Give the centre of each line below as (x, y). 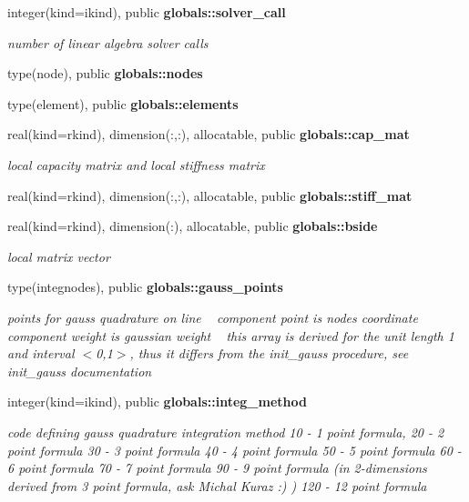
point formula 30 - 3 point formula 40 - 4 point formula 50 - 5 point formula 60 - (234, 450)
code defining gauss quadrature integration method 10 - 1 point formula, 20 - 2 (226, 432)
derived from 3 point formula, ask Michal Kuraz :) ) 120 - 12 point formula (217, 485)
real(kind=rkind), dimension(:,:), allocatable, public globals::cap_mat (209, 134)
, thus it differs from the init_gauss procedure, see (269, 353)
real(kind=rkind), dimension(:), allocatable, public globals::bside (193, 226)
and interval (41, 353)
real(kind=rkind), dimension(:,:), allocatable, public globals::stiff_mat (210, 195)
